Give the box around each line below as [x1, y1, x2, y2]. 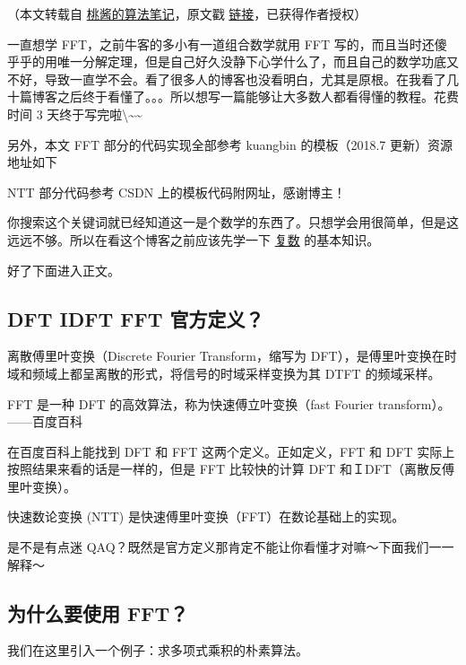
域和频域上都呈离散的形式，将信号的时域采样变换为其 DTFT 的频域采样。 [7, 363, 441, 382]
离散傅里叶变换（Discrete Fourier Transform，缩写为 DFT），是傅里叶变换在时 [7, 346, 457, 365]
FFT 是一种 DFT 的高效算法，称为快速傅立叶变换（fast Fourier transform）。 [7, 394, 451, 413]
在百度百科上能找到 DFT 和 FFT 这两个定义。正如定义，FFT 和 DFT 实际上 [7, 442, 455, 460]
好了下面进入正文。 [7, 260, 120, 279]
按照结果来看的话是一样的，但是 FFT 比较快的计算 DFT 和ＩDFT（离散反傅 [7, 459, 454, 478]
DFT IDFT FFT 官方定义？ [7, 304, 264, 332]
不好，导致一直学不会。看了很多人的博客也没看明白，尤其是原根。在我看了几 [7, 69, 459, 88]
